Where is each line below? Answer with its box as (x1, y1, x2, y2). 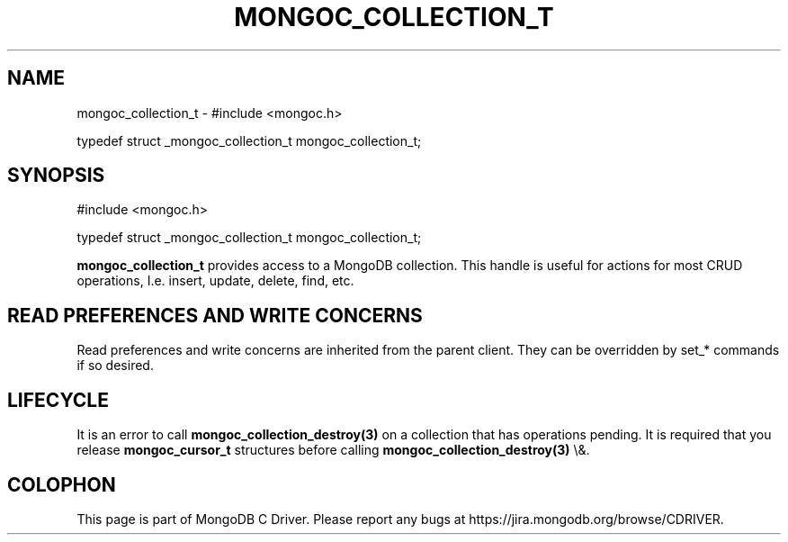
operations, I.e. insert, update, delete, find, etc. (76, 273, 354, 289)
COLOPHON (7, 473, 116, 496)
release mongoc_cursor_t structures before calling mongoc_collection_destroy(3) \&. (76, 442, 590, 458)
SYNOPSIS (7, 164, 105, 187)
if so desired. (76, 357, 154, 374)
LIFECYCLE (7, 388, 109, 411)
